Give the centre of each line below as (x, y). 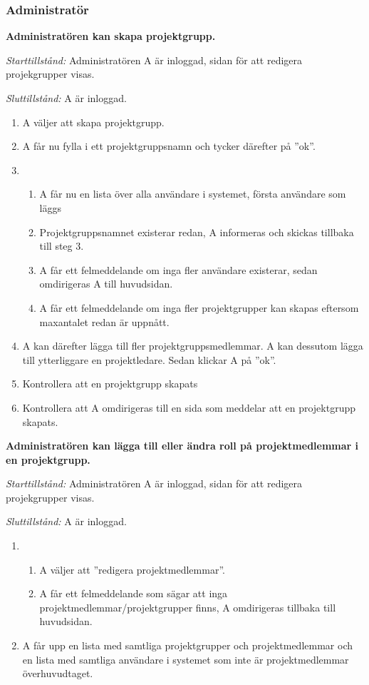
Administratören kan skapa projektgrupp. (111, 36)
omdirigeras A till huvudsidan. (106, 284)
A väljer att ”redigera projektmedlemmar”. (132, 569)
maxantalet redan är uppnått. (104, 321)
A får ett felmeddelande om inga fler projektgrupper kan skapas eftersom (199, 307)
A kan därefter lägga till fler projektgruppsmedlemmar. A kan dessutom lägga (193, 346)
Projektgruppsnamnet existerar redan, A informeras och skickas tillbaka (197, 232)
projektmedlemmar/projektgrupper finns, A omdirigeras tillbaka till (188, 607)
